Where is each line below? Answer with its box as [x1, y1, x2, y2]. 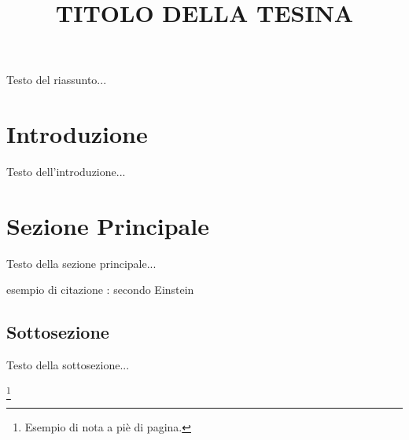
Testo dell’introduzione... [6, 163, 126, 180]
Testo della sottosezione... [6, 357, 130, 373]
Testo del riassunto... [6, 71, 107, 88]
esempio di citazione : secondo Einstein [6, 281, 194, 298]
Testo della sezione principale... [6, 255, 157, 271]
